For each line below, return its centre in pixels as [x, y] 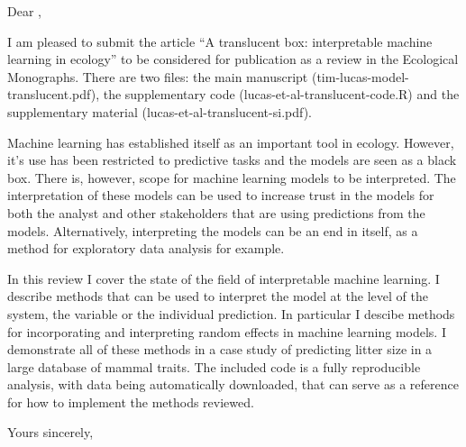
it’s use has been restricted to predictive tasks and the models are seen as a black [232, 160]
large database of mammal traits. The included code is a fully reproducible [214, 366]
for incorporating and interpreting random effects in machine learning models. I [227, 331]
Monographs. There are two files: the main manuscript [158, 76]
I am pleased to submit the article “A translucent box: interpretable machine [220, 41]
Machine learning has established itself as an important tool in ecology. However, [231, 142]
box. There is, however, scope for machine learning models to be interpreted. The [232, 177]
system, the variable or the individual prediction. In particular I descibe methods [231, 313]
